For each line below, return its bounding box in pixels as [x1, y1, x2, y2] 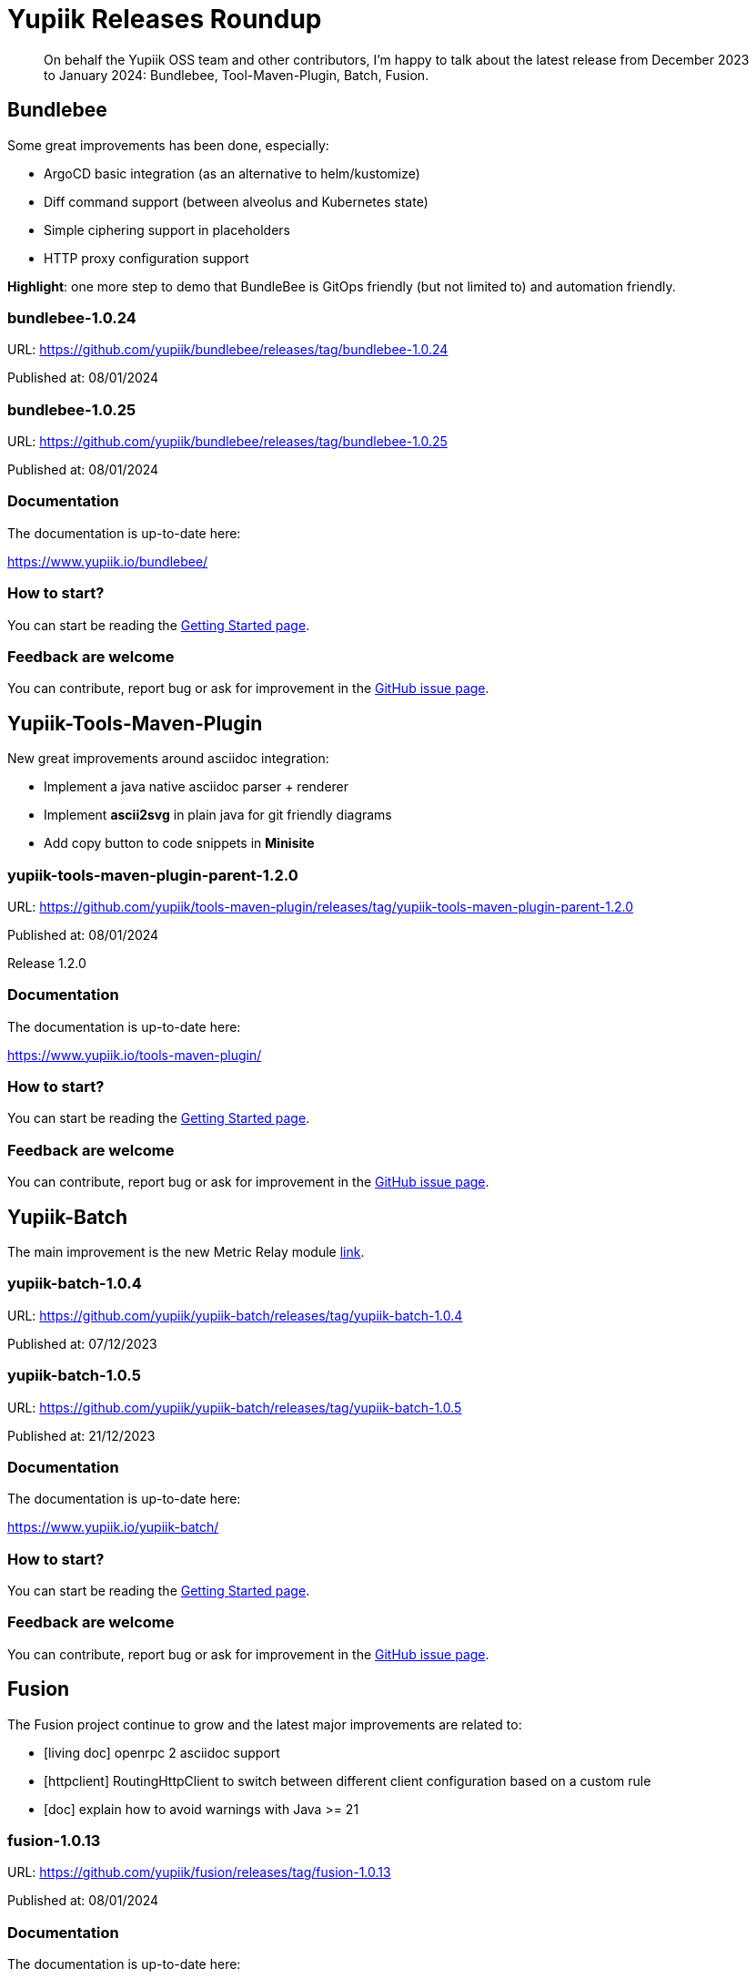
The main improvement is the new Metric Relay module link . [7, 1244, 365, 1260]
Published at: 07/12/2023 [7, 1335, 157, 1352]
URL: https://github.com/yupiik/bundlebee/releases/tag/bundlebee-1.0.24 [7, 342, 449, 358]
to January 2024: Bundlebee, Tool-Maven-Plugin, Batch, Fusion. [44, 66, 429, 83]
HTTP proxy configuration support [44, 250, 249, 266]
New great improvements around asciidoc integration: [7, 750, 329, 767]
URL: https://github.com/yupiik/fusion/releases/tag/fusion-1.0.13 [7, 1864, 391, 1881]
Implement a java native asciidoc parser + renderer [44, 779, 349, 795]
